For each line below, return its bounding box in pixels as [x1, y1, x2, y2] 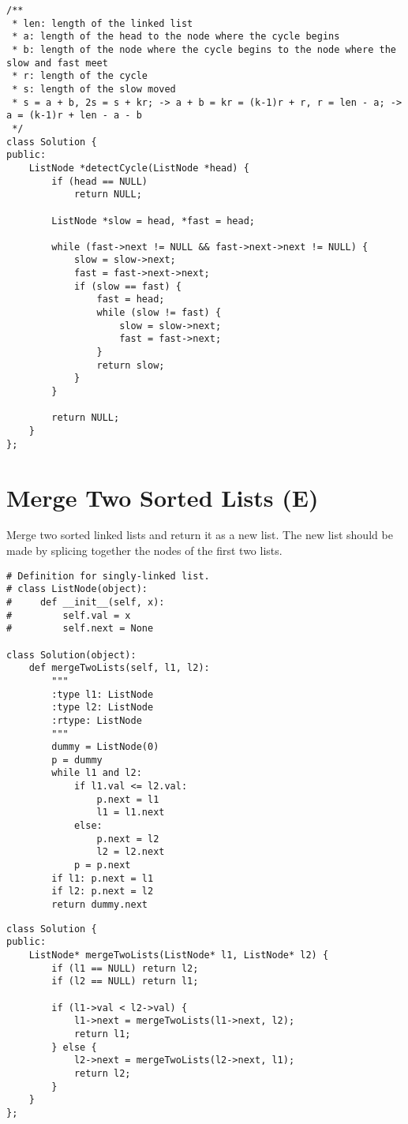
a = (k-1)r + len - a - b [6, 110, 142, 122]
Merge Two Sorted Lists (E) [6, 481, 319, 513]
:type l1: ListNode [51, 688, 154, 700]
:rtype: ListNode [51, 714, 142, 726]
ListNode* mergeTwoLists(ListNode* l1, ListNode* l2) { [28, 950, 329, 961]
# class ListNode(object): [6, 583, 148, 595]
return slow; [96, 359, 165, 371]
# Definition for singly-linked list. [6, 570, 210, 582]
